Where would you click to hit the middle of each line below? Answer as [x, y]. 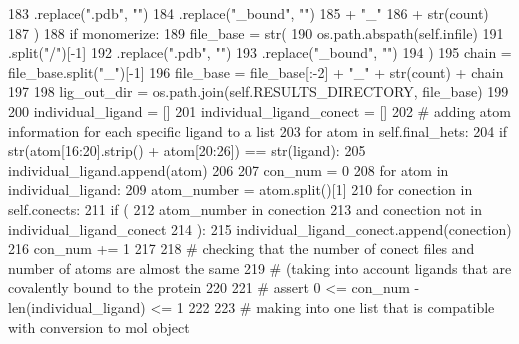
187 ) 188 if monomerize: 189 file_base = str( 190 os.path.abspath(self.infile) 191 [256, 32]
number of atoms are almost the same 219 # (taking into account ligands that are [260, 267]
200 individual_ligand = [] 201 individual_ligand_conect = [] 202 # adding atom [259, 110]
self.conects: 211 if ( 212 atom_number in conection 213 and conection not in [245, 208]
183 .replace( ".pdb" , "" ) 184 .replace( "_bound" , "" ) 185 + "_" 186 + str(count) [248, 13]
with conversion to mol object [99, 326]
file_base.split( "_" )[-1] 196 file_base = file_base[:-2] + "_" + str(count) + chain [256, 71]
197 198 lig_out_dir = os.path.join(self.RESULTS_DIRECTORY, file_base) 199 [258, 91]
